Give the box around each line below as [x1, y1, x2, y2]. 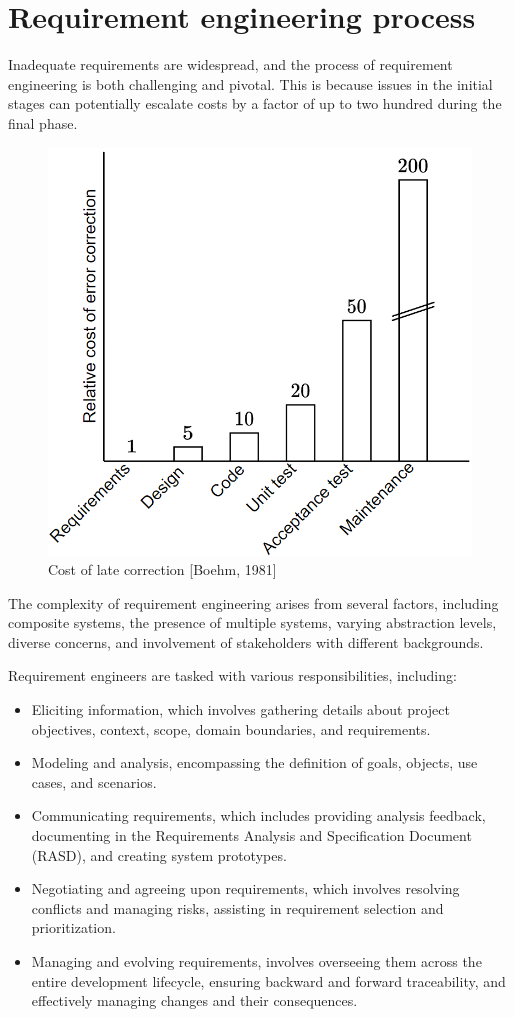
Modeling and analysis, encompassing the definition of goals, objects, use [31, 752, 478, 773]
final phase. [8, 112, 78, 133]
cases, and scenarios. [31, 771, 157, 792]
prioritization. [31, 917, 116, 938]
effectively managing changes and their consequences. [31, 990, 358, 1011]
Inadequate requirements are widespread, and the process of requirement [8, 54, 453, 75]
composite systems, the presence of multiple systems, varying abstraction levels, [8, 612, 497, 633]
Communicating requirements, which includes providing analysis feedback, [31, 805, 486, 826]
